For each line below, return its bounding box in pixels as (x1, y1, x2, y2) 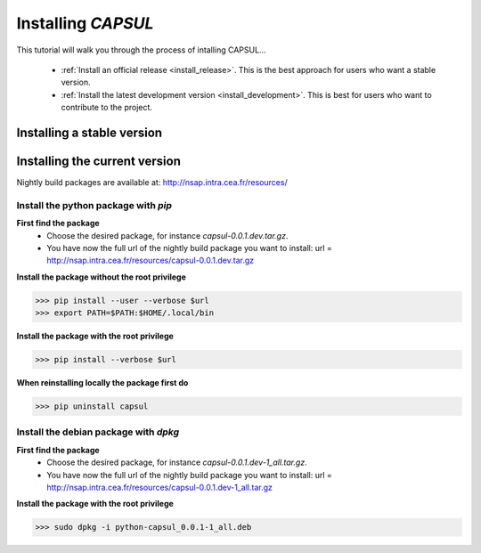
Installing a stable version (16, 125, 163, 140)
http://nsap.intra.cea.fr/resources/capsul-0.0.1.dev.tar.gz (46, 255, 255, 266)
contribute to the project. (61, 102, 153, 113)
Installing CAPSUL (16, 13, 154, 33)
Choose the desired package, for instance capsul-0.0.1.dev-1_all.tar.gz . (46, 457, 307, 468)
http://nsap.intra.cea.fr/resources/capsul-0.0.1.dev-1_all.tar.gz (46, 482, 273, 492)
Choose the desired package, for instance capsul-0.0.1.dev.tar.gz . (46, 230, 289, 240)
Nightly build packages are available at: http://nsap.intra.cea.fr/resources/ (16, 177, 289, 188)
